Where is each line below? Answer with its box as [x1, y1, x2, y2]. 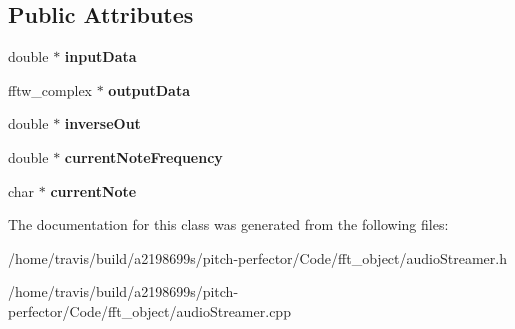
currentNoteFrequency [64, 146, 223, 167]
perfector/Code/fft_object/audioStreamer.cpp [8, 300, 291, 321]
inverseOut [64, 113, 141, 134]
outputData [108, 79, 190, 100]
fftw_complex [8, 79, 92, 100]
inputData [64, 46, 137, 67]
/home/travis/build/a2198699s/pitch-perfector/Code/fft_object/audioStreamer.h [8, 247, 507, 268]
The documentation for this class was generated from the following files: [8, 214, 449, 235]
